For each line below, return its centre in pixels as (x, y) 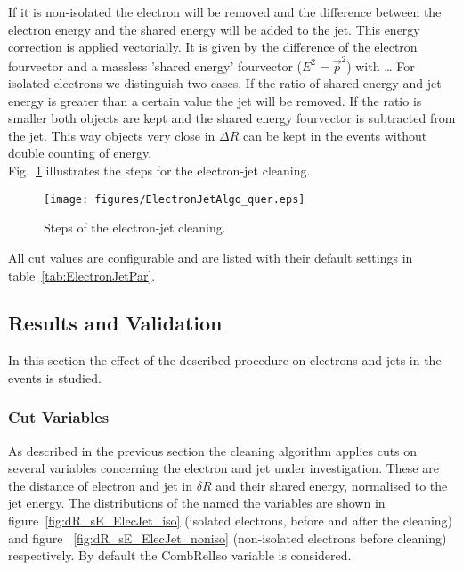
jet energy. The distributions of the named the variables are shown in (197, 503)
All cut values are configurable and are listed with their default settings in (211, 257)
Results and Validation (115, 323)
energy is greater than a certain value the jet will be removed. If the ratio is (215, 100)
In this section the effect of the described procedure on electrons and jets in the (225, 360)
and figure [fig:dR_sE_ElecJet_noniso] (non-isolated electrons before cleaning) (227, 537)
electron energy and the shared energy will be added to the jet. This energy (214, 29)
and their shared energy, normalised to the (332, 485)
